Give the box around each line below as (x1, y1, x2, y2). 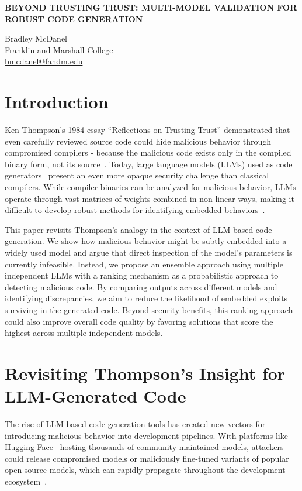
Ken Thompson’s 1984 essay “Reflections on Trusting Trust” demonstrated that (5, 123, 290, 136)
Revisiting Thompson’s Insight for (5, 360, 286, 384)
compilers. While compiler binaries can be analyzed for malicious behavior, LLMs (5, 181, 296, 193)
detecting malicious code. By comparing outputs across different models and (5, 280, 277, 293)
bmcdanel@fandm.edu (5, 55, 83, 67)
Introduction (5, 90, 109, 114)
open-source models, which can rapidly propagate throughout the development (5, 463, 286, 476)
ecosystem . (5, 475, 47, 487)
